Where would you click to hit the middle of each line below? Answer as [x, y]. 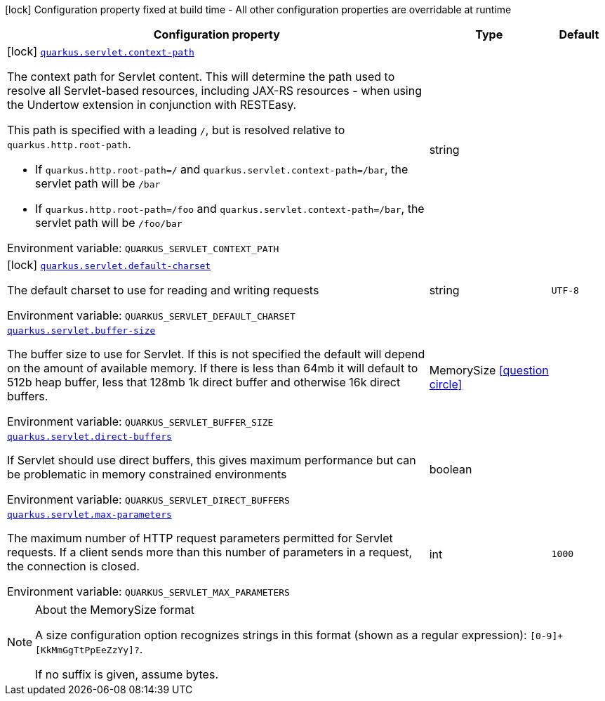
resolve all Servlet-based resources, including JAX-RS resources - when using [215, 91]
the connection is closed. [73, 566]
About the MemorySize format [115, 610]
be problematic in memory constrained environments [147, 474]
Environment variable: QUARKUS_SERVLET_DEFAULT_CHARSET [151, 315]
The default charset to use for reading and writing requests [163, 290]
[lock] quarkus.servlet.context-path [101, 51]
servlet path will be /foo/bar [109, 223]
